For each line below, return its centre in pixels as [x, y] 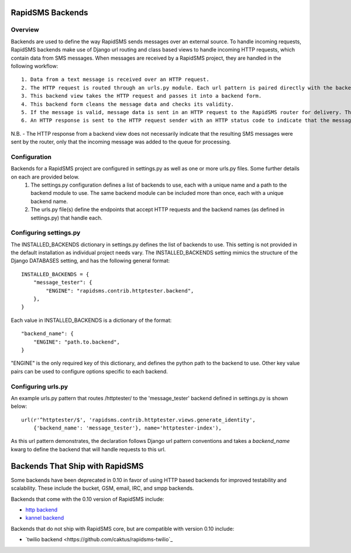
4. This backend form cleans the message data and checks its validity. [128, 104]
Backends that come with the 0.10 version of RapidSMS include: [87, 499]
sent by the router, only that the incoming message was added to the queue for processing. [121, 142]
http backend [42, 510]
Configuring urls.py [39, 386]
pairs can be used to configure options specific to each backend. [89, 371]
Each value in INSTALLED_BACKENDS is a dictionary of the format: [91, 320]
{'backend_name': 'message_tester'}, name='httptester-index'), [127, 428]
